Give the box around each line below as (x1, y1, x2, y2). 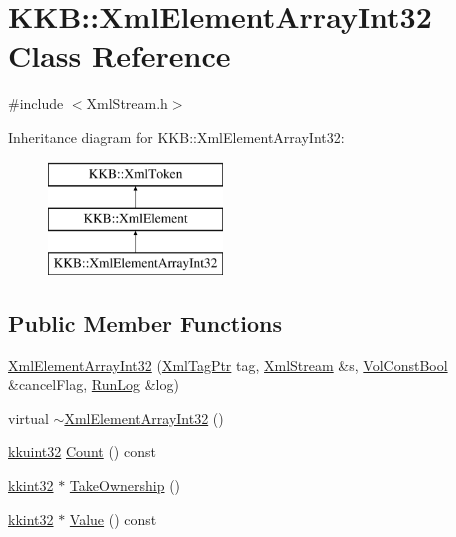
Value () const (69, 508, 157, 529)
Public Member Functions (8, 307, 282, 338)
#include (8, 93, 64, 114)
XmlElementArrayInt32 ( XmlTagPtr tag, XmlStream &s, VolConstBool (8, 354, 448, 375)
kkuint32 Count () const (8, 441, 156, 462)
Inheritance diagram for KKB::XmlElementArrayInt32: (8, 126, 345, 147)
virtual (8, 407, 49, 428)
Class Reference (8, 35, 231, 76)
